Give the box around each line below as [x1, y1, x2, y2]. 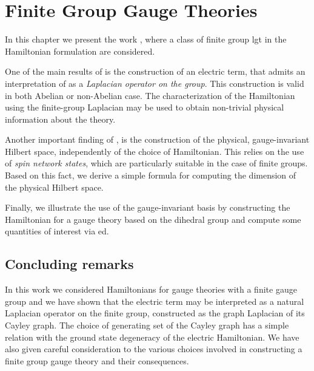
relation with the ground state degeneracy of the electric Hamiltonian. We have [5, 330, 299, 343]
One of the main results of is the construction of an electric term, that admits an [5, 65, 306, 78]
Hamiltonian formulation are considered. [5, 44, 155, 57]
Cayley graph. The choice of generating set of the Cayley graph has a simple [5, 319, 289, 332]
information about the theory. [5, 112, 116, 125]
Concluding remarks [5, 254, 134, 273]
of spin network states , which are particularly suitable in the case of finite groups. [5, 157, 308, 169]
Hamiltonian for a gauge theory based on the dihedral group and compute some [5, 213, 301, 225]
